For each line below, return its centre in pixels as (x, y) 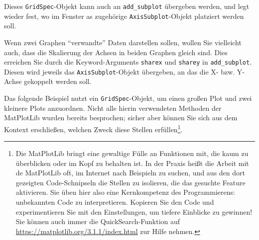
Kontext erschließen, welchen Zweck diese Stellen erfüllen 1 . (93, 128)
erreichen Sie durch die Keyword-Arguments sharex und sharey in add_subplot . (128, 62)
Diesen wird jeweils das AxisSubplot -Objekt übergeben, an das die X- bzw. (120, 71)
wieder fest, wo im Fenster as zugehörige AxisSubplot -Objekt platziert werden (124, 16)
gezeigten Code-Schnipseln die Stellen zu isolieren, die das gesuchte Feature (130, 182)
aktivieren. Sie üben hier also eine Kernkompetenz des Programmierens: (125, 192)
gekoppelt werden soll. (58, 81)
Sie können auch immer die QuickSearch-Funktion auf (98, 221)
